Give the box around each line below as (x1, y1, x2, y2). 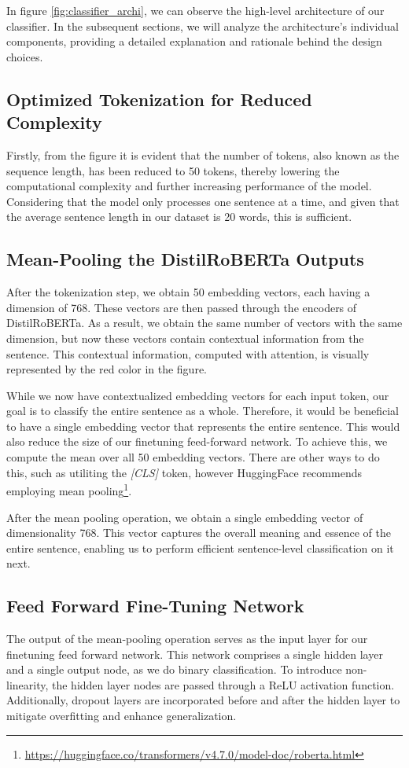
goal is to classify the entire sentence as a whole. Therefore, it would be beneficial (6, 402, 399, 419)
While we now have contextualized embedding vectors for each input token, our (6, 387, 389, 403)
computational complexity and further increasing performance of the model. (6, 178, 372, 194)
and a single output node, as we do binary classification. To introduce (6, 661, 342, 678)
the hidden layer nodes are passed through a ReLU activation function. (52, 676, 395, 693)
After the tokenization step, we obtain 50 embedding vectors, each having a (6, 284, 370, 300)
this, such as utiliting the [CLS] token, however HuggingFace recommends (6, 464, 362, 480)
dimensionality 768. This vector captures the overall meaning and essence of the (6, 524, 391, 541)
